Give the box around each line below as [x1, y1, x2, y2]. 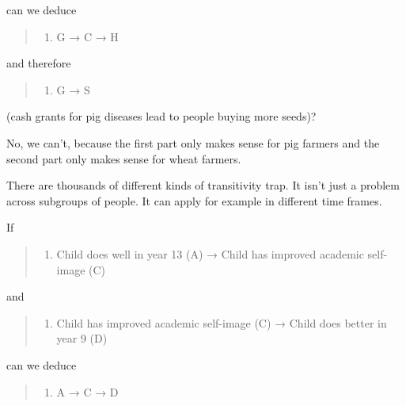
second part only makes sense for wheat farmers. [6, 150, 241, 167]
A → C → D [56, 383, 119, 400]
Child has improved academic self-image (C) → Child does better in [56, 314, 387, 331]
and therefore [6, 55, 71, 71]
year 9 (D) [56, 330, 108, 347]
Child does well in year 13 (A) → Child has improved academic [56, 245, 364, 262]
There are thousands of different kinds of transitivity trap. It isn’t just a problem [6, 177, 400, 193]
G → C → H [56, 28, 119, 44]
